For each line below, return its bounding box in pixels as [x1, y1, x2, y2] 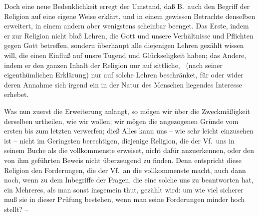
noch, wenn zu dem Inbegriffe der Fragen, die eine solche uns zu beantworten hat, [4, 174, 254, 185]
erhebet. [4, 89, 29, 99]
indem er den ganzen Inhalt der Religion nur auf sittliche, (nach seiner [4, 59, 223, 70]
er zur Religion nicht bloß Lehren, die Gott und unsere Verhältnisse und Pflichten [4, 30, 254, 40]
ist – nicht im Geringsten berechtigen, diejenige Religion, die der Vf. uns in [4, 135, 235, 145]
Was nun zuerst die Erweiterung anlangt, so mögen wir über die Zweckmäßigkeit [4, 105, 250, 116]
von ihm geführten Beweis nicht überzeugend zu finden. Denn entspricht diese [4, 154, 242, 165]
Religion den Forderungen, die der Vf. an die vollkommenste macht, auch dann [4, 164, 246, 175]
